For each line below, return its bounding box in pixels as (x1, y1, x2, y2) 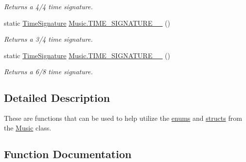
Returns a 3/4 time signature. (4, 34, 93, 44)
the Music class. (4, 122, 52, 132)
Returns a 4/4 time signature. (4, 1, 93, 11)
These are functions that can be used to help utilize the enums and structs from (4, 113, 242, 123)
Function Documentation (4, 146, 132, 161)
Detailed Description (4, 90, 110, 105)
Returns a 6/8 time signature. (4, 66, 93, 77)
